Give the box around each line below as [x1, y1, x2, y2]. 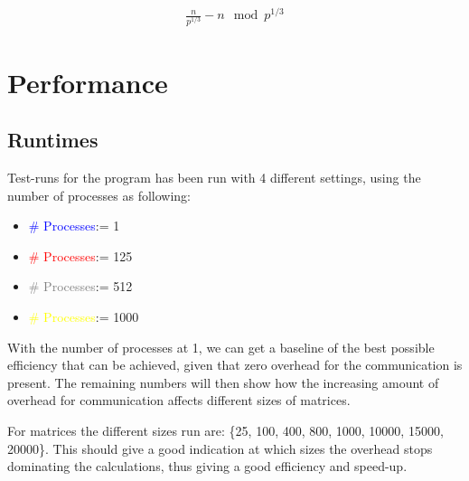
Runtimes [7, 126, 98, 154]
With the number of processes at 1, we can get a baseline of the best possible [7, 337, 435, 356]
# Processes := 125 [28, 246, 133, 265]
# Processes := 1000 [28, 307, 139, 326]
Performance [7, 63, 168, 100]
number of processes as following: [7, 185, 191, 204]
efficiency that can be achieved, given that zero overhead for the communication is [7, 355, 463, 374]
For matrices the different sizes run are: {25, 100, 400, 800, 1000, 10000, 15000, [7, 420, 444, 439]
